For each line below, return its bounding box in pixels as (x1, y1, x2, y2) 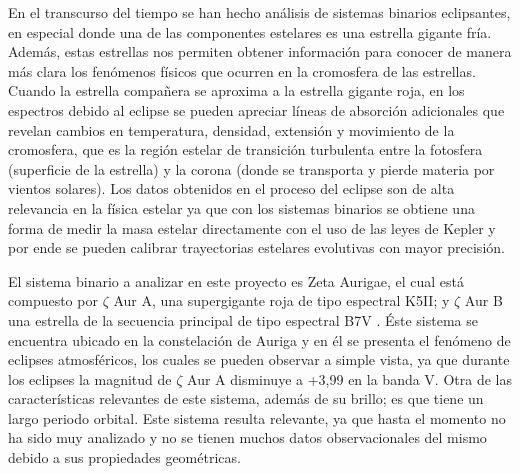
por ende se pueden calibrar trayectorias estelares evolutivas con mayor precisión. (8, 237, 505, 258)
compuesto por (8, 290, 98, 311)
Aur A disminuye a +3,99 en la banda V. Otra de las (187, 368, 512, 389)
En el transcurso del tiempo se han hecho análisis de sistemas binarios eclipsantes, (8, 2, 511, 22)
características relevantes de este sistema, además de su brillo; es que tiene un (8, 388, 484, 409)
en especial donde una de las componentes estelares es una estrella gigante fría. (8, 21, 492, 42)
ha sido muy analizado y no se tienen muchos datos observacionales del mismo (8, 427, 487, 448)
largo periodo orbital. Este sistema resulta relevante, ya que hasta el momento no (8, 407, 506, 428)
